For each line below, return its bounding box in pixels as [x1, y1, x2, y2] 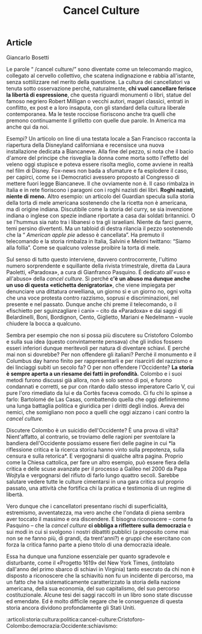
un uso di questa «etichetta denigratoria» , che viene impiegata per [6, 281, 176, 289]
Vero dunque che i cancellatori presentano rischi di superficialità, [6, 502, 168, 510]
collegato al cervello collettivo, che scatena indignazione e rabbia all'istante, [6, 72, 196, 79]
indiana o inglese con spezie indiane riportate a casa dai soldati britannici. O [6, 212, 196, 219]
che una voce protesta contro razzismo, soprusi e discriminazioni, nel [6, 294, 179, 301]
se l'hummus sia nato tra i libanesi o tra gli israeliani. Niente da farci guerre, [6, 218, 193, 225]
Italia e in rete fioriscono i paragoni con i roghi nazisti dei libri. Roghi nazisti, [6, 186, 195, 193]
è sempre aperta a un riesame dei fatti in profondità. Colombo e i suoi [6, 370, 182, 377]
